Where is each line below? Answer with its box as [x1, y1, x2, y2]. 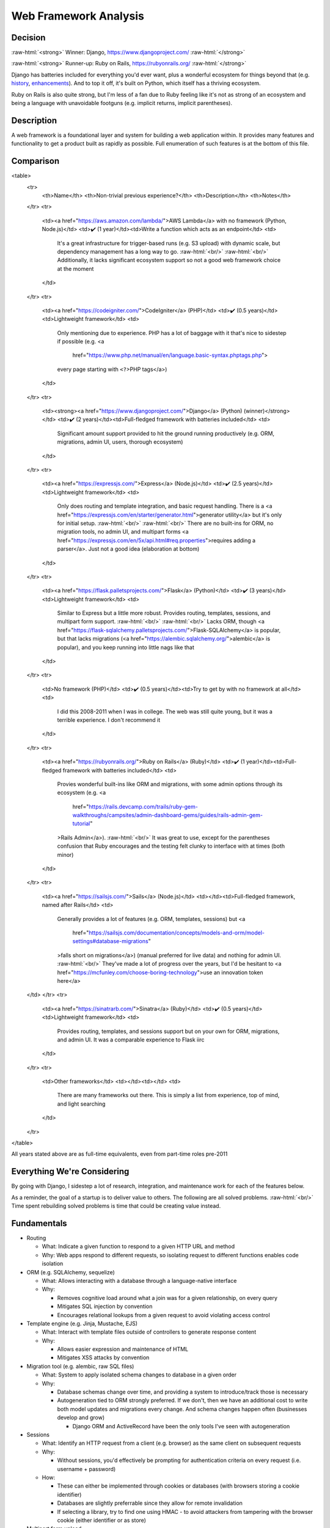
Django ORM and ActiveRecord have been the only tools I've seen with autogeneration [72, 1422, 290, 1430]
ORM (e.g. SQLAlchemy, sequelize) [26, 1268, 116, 1276]
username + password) [57, 1465, 116, 1472]
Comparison [11, 156, 60, 166]
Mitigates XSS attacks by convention [57, 1354, 150, 1361]
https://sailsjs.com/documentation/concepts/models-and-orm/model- [89, 929, 265, 936]
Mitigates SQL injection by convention [57, 1302, 153, 1310]
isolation [42, 1260, 64, 1268]
